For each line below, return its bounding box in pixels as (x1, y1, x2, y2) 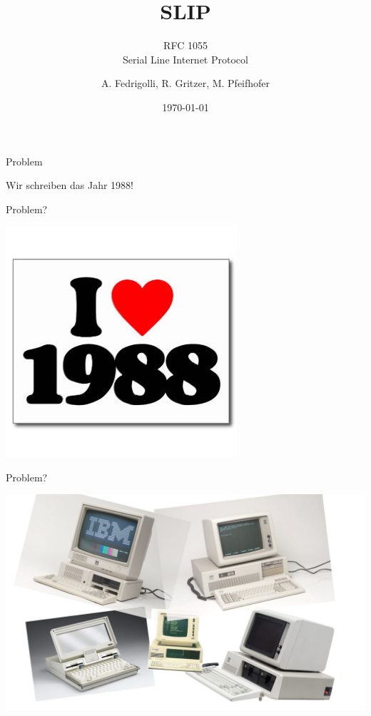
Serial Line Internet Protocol (123, 51, 248, 66)
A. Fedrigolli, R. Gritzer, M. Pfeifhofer (101, 76, 270, 91)
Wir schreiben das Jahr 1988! (6, 178, 133, 193)
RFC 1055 (163, 38, 208, 53)
